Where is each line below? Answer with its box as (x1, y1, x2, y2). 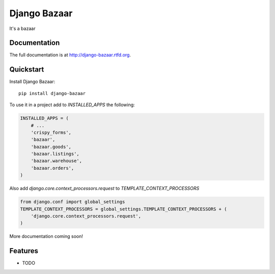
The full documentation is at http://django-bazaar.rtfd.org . (9, 52, 131, 58)
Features (9, 247, 38, 255)
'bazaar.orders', (31, 165, 74, 171)
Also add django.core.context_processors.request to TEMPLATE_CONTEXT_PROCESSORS (9, 186, 200, 192)
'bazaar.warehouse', (31, 158, 82, 164)
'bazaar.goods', (31, 144, 71, 149)
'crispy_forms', (31, 130, 71, 135)
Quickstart (9, 65, 44, 74)
